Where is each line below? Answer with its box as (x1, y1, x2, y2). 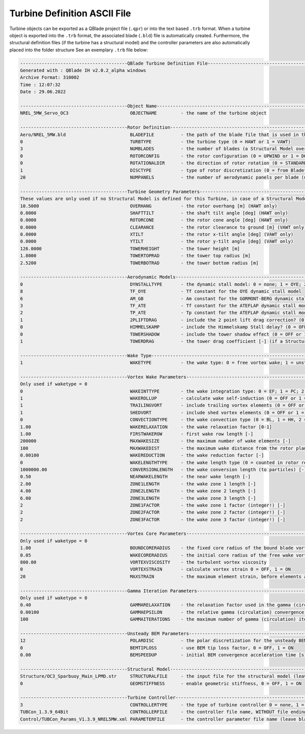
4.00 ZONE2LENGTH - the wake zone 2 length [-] (20, 488, 256, 494)
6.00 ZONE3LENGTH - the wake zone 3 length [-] (20, 495, 256, 501)
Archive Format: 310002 (20, 74, 80, 80)
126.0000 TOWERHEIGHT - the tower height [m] (20, 246, 240, 252)
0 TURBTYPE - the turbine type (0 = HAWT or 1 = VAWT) (20, 139, 291, 145)
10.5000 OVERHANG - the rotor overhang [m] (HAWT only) (20, 203, 278, 209)
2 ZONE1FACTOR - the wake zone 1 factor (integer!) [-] (20, 502, 286, 508)
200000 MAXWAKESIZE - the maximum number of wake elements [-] (20, 438, 291, 444)
